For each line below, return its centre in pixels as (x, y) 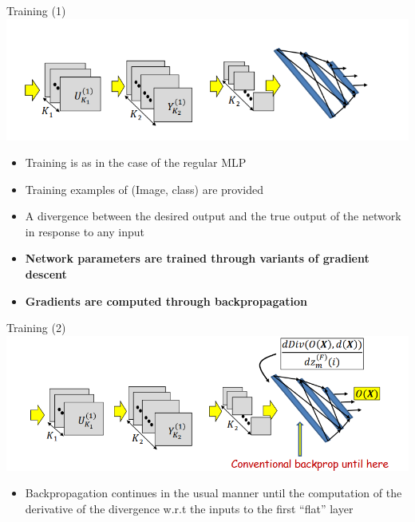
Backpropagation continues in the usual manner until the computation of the (213, 493)
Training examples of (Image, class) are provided (144, 189)
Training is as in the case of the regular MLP (136, 162)
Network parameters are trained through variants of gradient (197, 258)
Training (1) (36, 10)
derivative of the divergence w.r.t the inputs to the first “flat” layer (189, 508)
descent (46, 274)
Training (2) (36, 328)
